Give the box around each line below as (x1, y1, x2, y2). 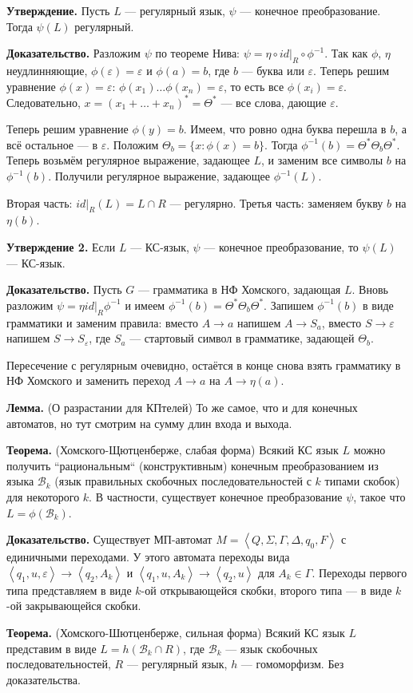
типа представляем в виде (6, 581, 132, 598)
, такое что (353, 488, 406, 505)
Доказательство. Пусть (6, 281, 122, 298)
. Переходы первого (312, 564, 407, 580)
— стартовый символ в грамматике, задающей (129, 330, 355, 346)
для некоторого (6, 488, 80, 505)
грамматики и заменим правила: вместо (6, 314, 198, 331)
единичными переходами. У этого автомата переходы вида (6, 548, 290, 565)
